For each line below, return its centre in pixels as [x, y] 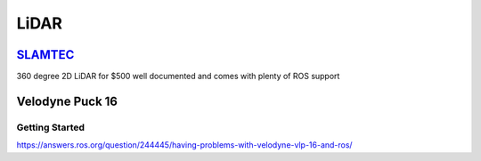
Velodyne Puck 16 [67, 101]
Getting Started [50, 127]
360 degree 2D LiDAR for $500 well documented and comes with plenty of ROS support [178, 76]
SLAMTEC [45, 55]
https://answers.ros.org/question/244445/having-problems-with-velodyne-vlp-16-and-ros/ [184, 145]
